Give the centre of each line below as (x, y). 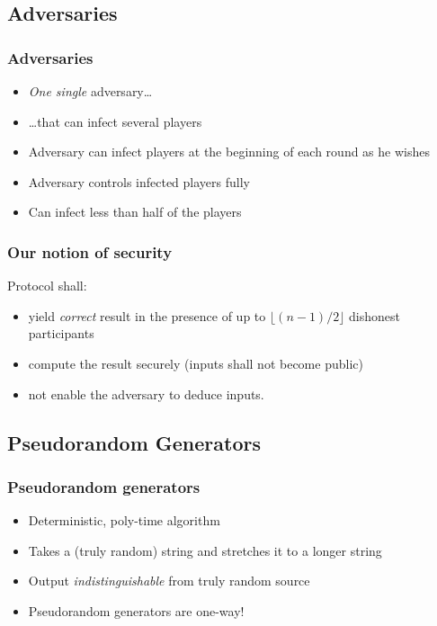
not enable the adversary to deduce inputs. (146, 393)
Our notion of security (90, 251)
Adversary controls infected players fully (139, 181)
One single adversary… (90, 91)
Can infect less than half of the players (135, 212)
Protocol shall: (47, 286)
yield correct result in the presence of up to (147, 315)
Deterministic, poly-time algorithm (124, 520)
